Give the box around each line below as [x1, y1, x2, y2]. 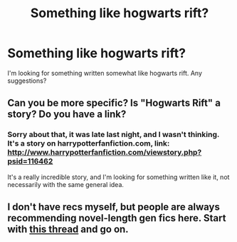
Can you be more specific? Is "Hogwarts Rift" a [7, 97, 221, 109]
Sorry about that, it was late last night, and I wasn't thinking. [7, 130, 219, 140]
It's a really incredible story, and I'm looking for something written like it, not [7, 173, 230, 181]
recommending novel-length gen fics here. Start [7, 212, 226, 224]
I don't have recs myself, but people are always [7, 201, 221, 213]
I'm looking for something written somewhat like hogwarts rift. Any [7, 69, 203, 77]
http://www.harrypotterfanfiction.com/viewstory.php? [7, 148, 202, 158]
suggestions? [7, 76, 47, 85]
